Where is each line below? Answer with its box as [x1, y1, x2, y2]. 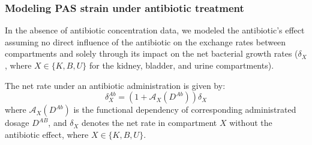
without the [229, 116, 272, 129]
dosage [5, 116, 29, 129]
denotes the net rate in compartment [81, 116, 217, 129]
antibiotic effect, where [5, 128, 89, 140]
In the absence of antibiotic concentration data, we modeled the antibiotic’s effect [5, 24, 305, 36]
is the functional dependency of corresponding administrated [73, 103, 296, 116]
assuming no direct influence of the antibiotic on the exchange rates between [5, 35, 286, 48]
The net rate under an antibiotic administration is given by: [5, 79, 226, 91]
